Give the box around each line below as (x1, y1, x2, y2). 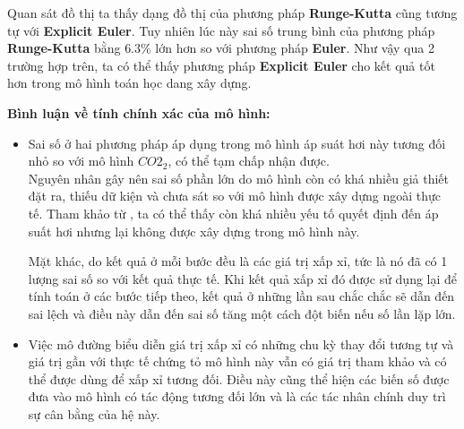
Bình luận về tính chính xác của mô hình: (7, 103, 271, 122)
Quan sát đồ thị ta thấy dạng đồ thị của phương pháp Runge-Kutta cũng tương (7, 4, 458, 21)
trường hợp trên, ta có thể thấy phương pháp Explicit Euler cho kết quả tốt (7, 56, 435, 74)
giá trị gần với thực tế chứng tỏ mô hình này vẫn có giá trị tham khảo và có (28, 352, 447, 371)
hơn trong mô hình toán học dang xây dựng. (7, 73, 252, 92)
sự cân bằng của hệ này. (28, 404, 160, 423)
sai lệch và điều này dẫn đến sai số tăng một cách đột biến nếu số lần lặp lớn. (28, 304, 456, 322)
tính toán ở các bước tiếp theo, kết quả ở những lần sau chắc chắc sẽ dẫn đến (28, 287, 455, 305)
